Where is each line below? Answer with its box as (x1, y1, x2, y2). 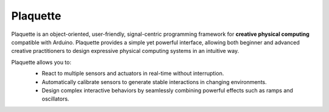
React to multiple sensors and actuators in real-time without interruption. (41, 70, 224, 77)
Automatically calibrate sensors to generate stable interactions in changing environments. (41, 78, 267, 85)
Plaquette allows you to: (11, 58, 71, 66)
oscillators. (41, 95, 69, 103)
